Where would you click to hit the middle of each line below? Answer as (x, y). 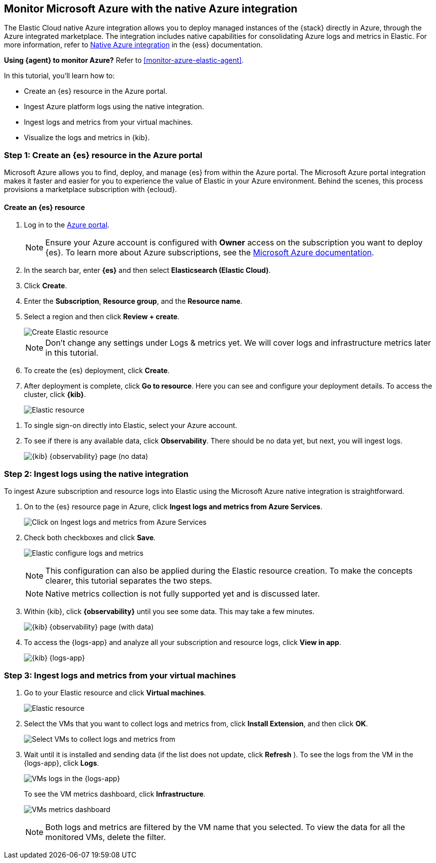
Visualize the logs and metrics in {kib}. (87, 138)
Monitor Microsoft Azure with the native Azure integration (151, 9)
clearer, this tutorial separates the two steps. (129, 581)
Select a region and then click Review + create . (102, 317)
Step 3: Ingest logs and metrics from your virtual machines (120, 675)
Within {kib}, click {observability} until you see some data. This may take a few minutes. (169, 612)
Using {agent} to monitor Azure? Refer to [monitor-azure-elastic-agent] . (124, 60)
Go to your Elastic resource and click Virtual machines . (115, 692)
